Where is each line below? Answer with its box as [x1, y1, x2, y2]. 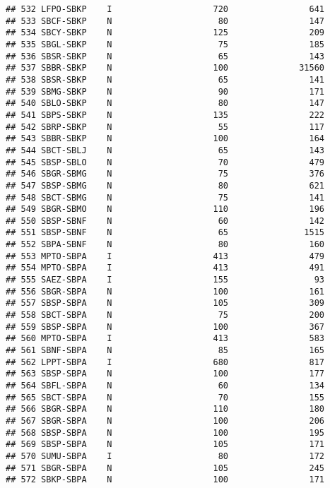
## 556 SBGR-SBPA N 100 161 [6, 286, 325, 297]
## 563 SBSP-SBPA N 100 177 [6, 369, 325, 379]
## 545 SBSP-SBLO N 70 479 [6, 157, 325, 167]
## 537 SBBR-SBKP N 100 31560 [6, 63, 325, 73]
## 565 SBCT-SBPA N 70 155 [6, 392, 325, 403]
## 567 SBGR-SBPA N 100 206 [6, 415, 325, 426]
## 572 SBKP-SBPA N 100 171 [6, 475, 325, 485]
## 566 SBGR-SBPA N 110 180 [6, 404, 325, 415]
